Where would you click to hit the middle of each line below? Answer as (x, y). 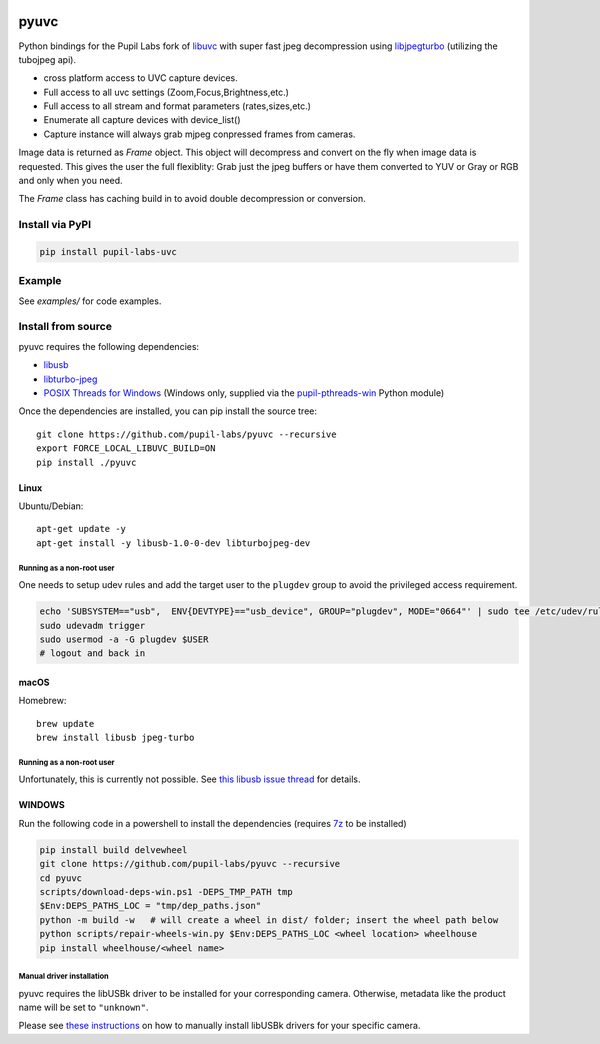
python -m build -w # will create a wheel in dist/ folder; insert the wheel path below (269, 919)
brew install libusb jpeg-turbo (115, 738)
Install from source (65, 327)
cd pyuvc (61, 878)
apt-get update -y (81, 529)
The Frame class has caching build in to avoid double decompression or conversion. (192, 199)
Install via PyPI (55, 225)
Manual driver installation (63, 976)
